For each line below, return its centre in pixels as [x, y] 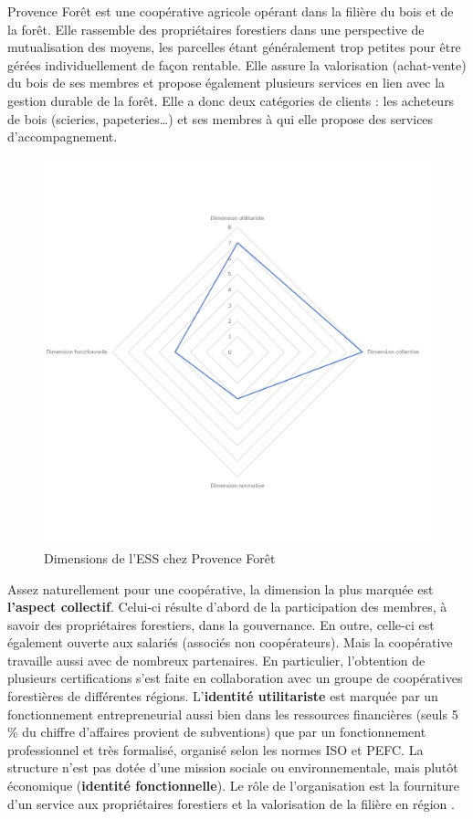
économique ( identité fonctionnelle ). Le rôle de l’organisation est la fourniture [234, 786]
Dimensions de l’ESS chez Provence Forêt [160, 557]
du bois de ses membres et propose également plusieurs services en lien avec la [226, 83]
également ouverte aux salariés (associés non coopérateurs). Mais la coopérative [230, 642]
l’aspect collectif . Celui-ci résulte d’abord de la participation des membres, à [227, 607]
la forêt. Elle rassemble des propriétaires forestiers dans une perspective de [216, 29]
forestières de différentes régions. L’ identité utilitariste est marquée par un [223, 696]
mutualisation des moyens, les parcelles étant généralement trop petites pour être [234, 47]
